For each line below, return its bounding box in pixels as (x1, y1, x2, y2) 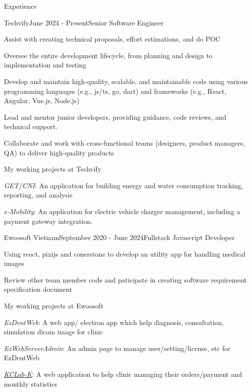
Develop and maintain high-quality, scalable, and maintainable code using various (4, 76, 248, 86)
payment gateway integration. (4, 216, 93, 226)
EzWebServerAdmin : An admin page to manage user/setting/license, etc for (4, 343, 231, 353)
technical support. (4, 121, 58, 131)
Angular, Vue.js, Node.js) (4, 95, 80, 106)
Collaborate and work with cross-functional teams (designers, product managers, (4, 137, 245, 148)
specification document (4, 284, 72, 294)
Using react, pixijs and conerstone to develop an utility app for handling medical (4, 248, 246, 259)
